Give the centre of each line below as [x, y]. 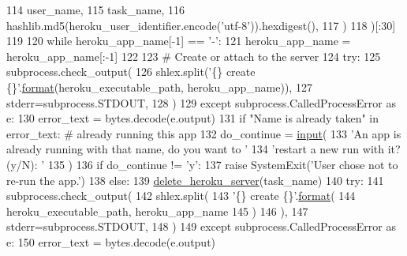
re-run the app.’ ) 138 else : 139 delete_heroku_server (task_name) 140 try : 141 [195, 180]
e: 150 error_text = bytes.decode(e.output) [111, 241]
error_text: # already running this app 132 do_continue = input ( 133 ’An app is [204, 133]
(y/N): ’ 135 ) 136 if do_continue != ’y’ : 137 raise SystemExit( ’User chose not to [202, 164]
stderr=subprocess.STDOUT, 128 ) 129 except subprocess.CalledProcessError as [202, 102]
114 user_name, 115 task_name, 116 [96, 9]
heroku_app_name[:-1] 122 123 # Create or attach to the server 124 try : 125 [194, 56]
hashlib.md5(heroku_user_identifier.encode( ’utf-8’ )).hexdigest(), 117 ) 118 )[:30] [201, 25]
